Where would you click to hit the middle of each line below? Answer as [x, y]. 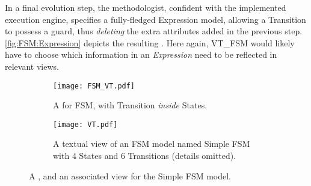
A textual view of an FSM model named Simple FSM [152, 144]
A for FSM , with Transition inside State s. [130, 105]
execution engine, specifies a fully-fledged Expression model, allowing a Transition [155, 19]
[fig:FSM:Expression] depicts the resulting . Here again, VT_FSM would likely [150, 42]
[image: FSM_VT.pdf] [94, 86]
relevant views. [32, 66]
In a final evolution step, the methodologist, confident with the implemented [146, 7]
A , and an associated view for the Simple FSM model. [130, 175]
